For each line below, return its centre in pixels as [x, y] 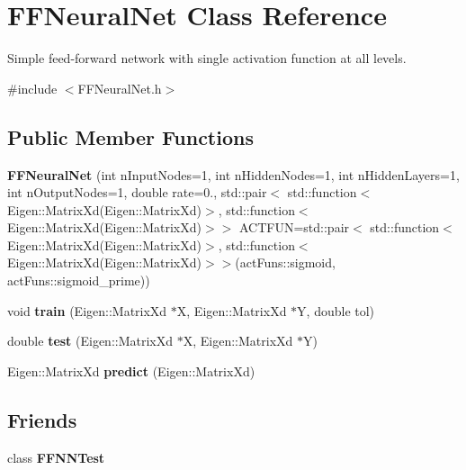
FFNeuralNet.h [120, 88]
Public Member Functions [130, 136]
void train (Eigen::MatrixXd [87, 310]
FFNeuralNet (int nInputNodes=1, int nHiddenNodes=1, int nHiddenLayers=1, [233, 174]
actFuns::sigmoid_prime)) [79, 280]
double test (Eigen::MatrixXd [90, 341]
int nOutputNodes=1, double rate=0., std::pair [137, 192]
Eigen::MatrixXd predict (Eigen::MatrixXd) [131, 371]
